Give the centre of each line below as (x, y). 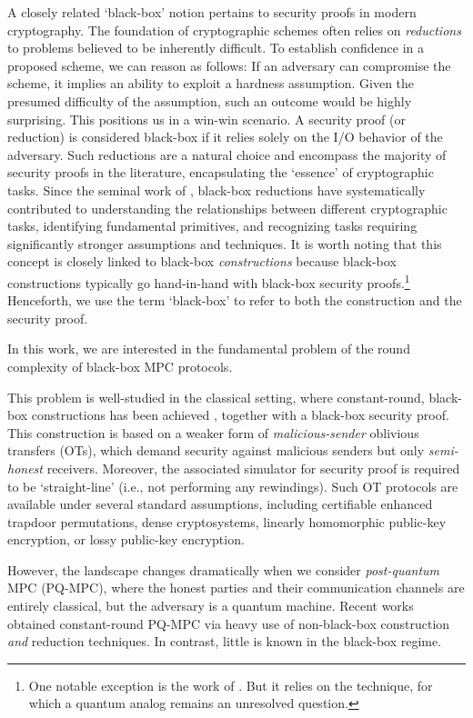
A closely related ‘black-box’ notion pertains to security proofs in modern (212, 12)
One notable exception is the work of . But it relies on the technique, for (231, 685)
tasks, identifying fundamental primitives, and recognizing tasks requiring (212, 226)
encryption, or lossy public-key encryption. (126, 539)
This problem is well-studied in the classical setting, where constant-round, (216, 397)
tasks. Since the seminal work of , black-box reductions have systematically (216, 189)
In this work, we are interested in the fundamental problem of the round (209, 349)
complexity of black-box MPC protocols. (120, 366)
